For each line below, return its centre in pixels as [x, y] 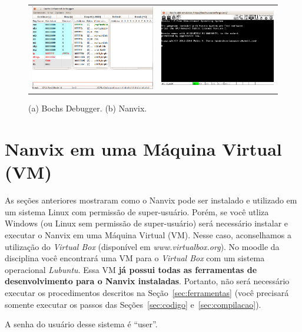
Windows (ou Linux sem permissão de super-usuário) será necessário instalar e [147, 223]
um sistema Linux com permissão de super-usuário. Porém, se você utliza [137, 211]
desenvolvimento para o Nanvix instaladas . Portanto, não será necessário [147, 281]
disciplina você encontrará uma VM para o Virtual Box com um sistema [135, 258]
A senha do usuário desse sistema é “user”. [81, 324]
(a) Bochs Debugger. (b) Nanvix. [88, 108]
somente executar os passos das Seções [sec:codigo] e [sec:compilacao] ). [133, 304]
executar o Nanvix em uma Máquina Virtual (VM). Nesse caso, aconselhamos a [148, 235]
